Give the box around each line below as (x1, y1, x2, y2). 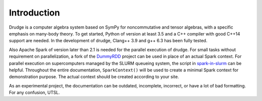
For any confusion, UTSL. (9, 90, 60, 96)
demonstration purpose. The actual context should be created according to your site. (9, 74, 179, 80)
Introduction (9, 7, 60, 18)
